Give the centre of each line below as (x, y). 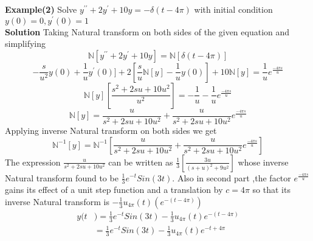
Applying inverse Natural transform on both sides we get (111, 130)
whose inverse (263, 162)
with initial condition (233, 9)
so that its (271, 190)
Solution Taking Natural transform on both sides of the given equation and (147, 31)
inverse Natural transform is (57, 201)
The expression (33, 162)
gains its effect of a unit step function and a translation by (114, 190)
